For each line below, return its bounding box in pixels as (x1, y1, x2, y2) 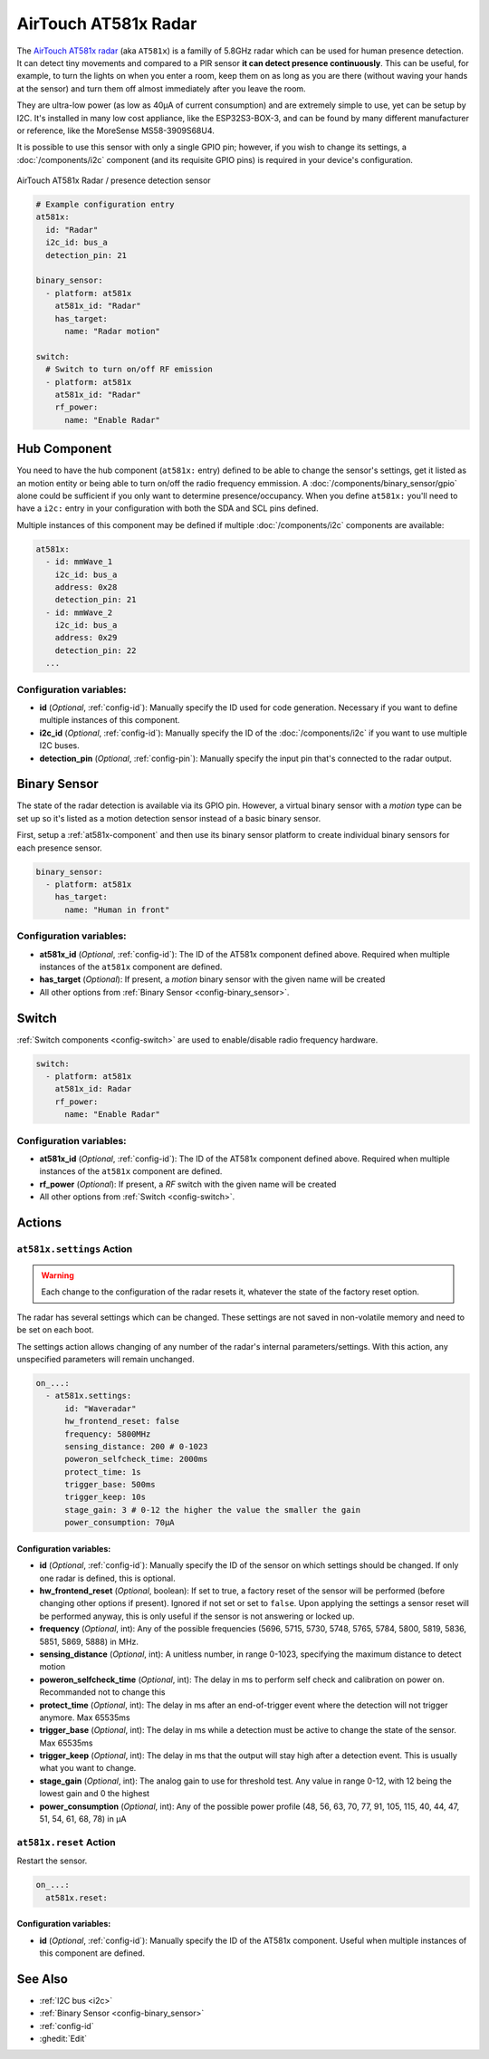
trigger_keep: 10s (64, 1492, 147, 1503)
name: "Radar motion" (64, 326, 160, 336)
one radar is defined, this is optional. (39, 1573, 176, 1583)
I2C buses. (39, 740, 81, 751)
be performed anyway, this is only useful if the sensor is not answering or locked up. (39, 1611, 355, 1621)
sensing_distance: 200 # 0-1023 (64, 1441, 208, 1451)
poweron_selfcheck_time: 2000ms (64, 1454, 208, 1465)
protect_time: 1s (64, 1467, 142, 1477)
